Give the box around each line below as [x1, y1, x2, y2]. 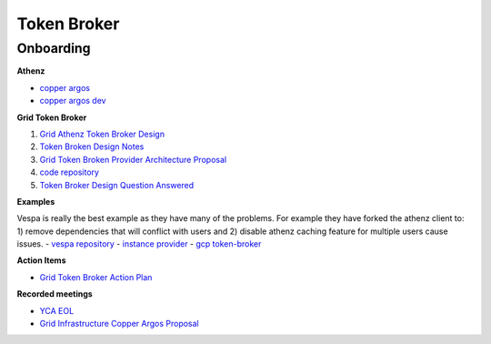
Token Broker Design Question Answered [39, 179, 195, 190]
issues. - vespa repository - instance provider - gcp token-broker [16, 238, 262, 249]
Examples [16, 196, 55, 207]
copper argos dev [39, 96, 106, 106]
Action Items [16, 255, 66, 266]
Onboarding [16, 40, 91, 56]
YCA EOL [39, 305, 75, 316]
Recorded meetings [16, 288, 93, 299]
